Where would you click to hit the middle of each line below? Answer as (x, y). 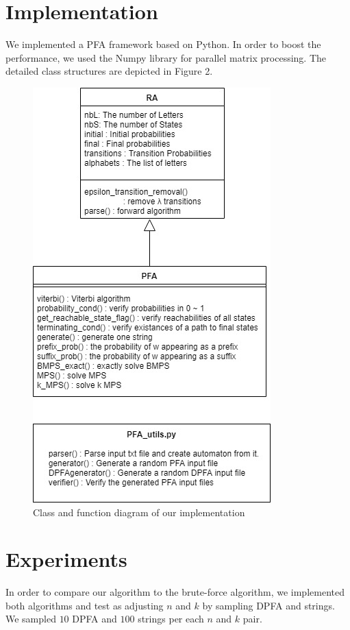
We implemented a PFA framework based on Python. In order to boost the (163, 44)
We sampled (31, 619)
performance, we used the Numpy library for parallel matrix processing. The (166, 57)
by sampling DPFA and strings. (268, 605)
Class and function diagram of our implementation (139, 512)
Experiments (66, 559)
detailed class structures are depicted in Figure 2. (109, 71)
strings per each (171, 619)
